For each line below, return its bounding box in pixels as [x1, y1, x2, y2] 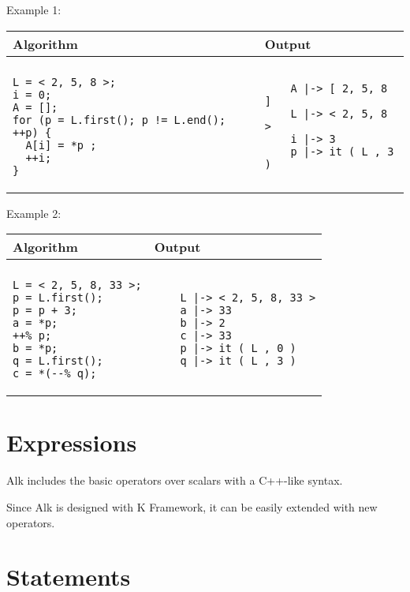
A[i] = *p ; [25, 138, 97, 152]
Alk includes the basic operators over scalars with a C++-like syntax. [6, 472, 343, 489]
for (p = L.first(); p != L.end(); [13, 113, 226, 126]
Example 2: [6, 204, 61, 221]
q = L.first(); [13, 354, 103, 368]
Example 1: [6, 2, 61, 17]
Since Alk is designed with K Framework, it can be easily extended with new [6, 498, 378, 515]
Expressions [6, 426, 137, 459]
